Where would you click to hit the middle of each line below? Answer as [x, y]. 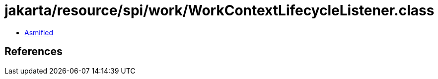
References [34, 52]
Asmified [39, 32]
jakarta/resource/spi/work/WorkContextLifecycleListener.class [219, 10]
